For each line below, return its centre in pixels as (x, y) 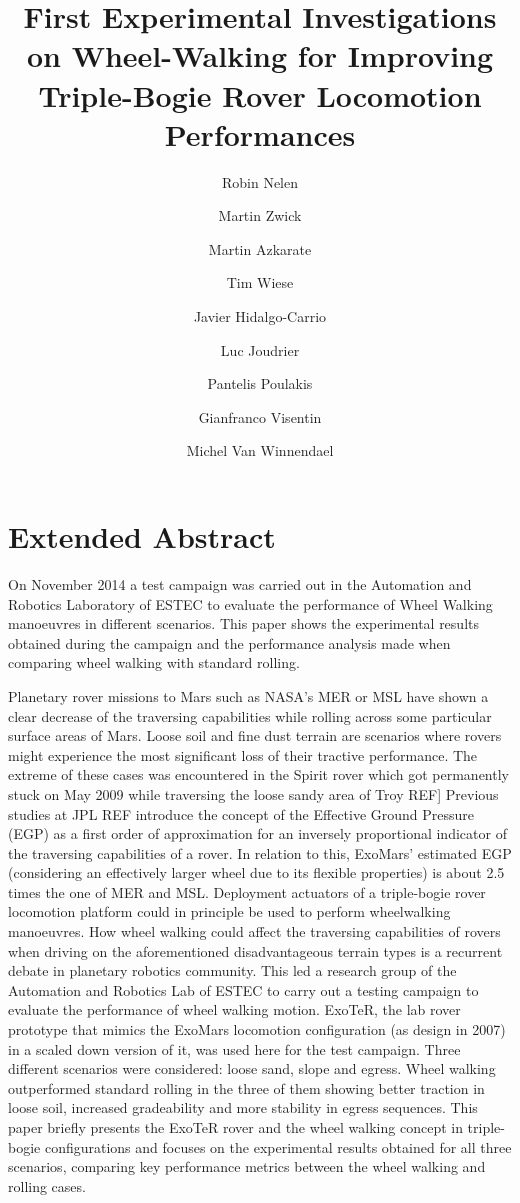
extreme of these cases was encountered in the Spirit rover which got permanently (258, 774)
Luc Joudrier (260, 349)
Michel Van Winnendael (260, 450)
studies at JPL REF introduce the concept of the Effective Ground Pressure (241, 813)
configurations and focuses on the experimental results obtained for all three (278, 1146)
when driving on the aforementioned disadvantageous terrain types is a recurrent (255, 950)
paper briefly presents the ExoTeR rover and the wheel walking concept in (235, 1127)
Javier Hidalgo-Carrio (260, 316)
